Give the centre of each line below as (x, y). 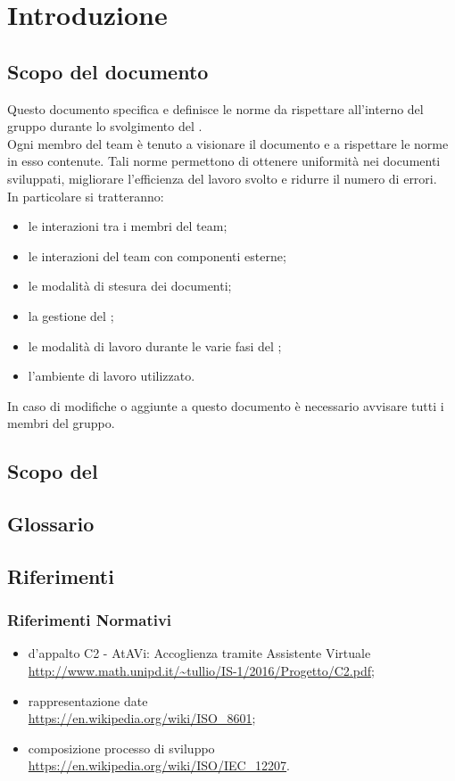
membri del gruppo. (61, 423)
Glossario (51, 524)
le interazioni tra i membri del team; (128, 226)
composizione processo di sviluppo (121, 748)
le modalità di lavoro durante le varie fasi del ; (155, 345)
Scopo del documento (108, 71)
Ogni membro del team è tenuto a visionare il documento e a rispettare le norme (228, 143)
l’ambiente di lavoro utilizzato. (112, 376)
